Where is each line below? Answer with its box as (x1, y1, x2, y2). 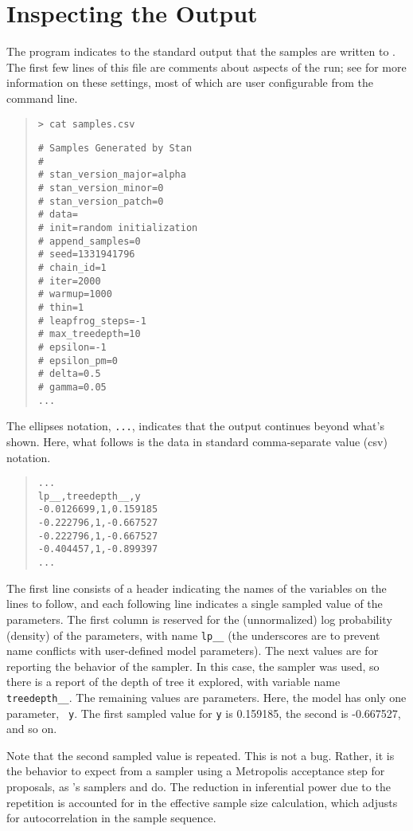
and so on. (6, 720, 57, 737)
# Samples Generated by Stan (37, 143, 193, 155)
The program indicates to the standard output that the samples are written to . (6, 43, 395, 60)
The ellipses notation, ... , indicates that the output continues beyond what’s (6, 417, 384, 434)
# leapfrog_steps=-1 (37, 315, 146, 327)
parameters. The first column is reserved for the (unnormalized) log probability (6, 610, 392, 627)
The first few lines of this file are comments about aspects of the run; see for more (6, 58, 407, 75)
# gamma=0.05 (37, 381, 107, 393)
